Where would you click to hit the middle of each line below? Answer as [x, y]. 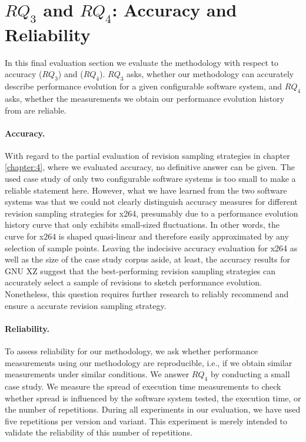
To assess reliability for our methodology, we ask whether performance [132, 351]
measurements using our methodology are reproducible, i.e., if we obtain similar [149, 362]
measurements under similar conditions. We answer [97, 374]
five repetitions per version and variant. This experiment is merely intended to [146, 421]
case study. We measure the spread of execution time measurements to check [143, 386]
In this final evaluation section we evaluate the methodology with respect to [142, 62]
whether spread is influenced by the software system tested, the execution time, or [153, 398]
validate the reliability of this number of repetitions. [99, 432]
